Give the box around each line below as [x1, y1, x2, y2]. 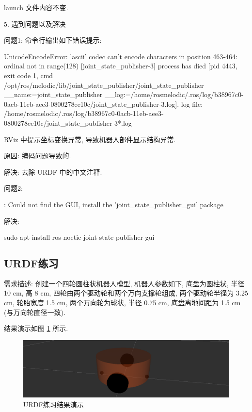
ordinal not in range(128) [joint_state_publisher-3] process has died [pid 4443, [4, 61, 237, 71]
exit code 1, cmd [4, 70, 53, 80]
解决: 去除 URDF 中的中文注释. [4, 166, 102, 177]
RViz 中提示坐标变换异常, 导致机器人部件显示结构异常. [4, 134, 176, 144]
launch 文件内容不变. [4, 2, 68, 12]
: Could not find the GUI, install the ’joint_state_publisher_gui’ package [4, 199, 223, 209]
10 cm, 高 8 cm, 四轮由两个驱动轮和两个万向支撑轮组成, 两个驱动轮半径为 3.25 [4, 288, 248, 298]
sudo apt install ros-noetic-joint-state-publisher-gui [4, 232, 155, 242]
